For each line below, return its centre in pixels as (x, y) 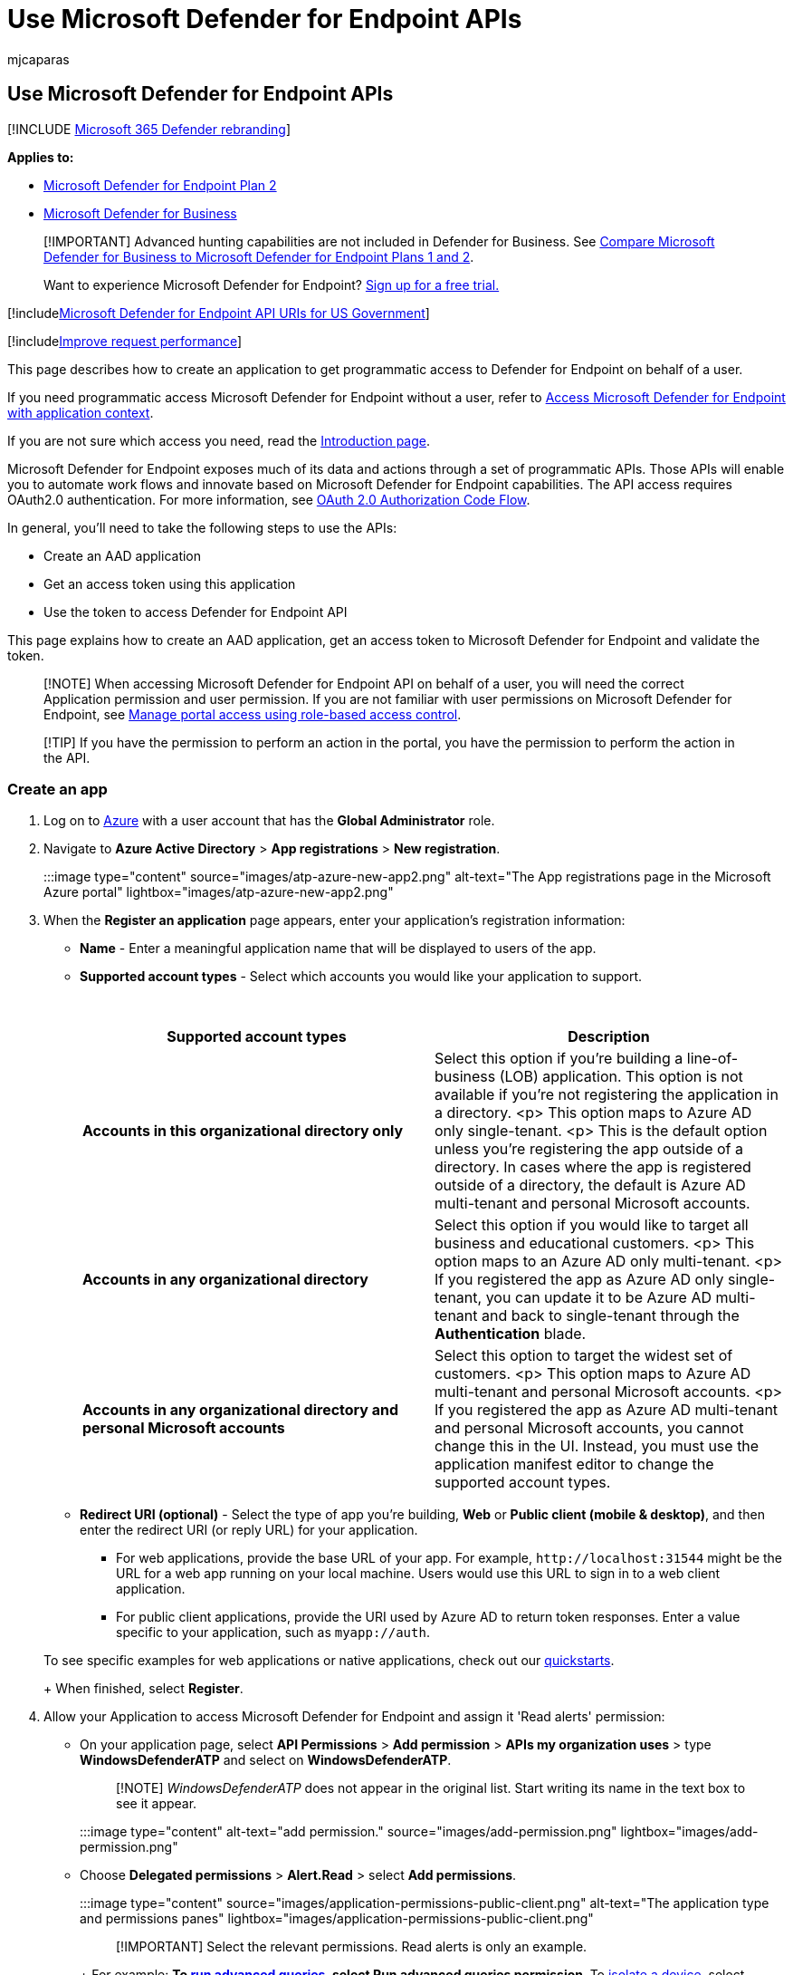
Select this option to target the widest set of (584, 1356)
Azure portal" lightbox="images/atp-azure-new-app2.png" (219, 892)
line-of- (712, 1059)
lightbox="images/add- (689, 1832)
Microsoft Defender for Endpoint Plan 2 (160, 185)
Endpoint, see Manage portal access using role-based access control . (253, 714)
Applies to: (41, 157)
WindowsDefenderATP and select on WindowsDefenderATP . (266, 1760)
